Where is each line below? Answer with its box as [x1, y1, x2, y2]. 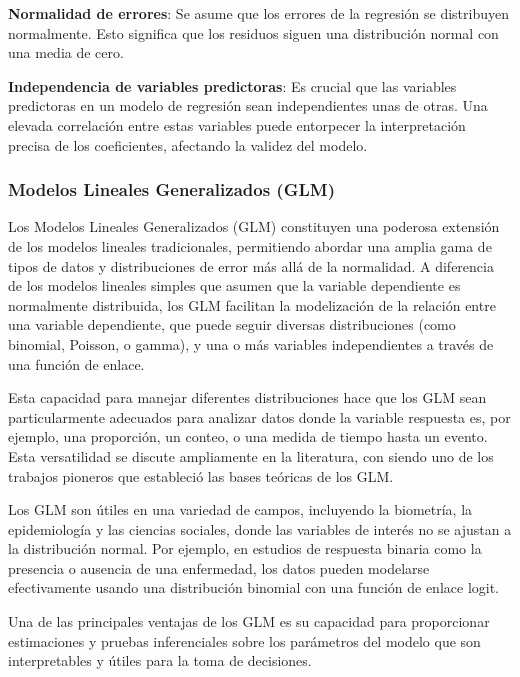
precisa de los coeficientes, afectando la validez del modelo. [8, 134, 368, 155]
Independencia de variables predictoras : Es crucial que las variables [8, 75, 457, 96]
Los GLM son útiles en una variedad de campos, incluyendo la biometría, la [8, 499, 473, 520]
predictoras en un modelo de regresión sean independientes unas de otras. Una [8, 95, 488, 116]
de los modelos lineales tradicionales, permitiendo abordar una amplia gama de [8, 235, 492, 256]
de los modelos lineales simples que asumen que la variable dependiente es [8, 275, 461, 296]
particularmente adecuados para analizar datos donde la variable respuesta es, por [8, 406, 511, 427]
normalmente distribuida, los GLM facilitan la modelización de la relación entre [8, 294, 496, 315]
